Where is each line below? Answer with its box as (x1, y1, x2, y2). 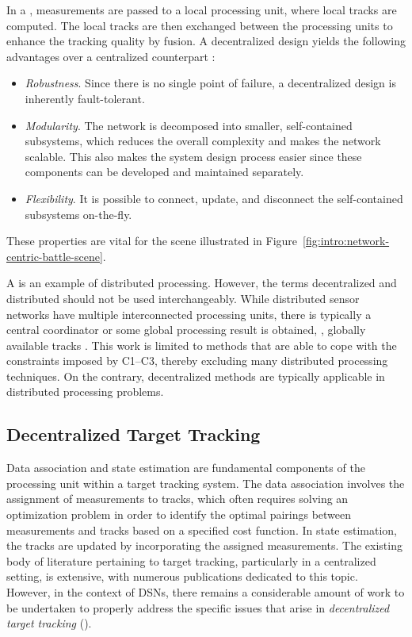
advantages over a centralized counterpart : (6, 48, 216, 64)
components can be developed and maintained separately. (25, 163, 304, 180)
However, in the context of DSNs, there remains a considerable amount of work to (6, 584, 405, 601)
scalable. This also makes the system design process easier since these (25, 148, 362, 164)
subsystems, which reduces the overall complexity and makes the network (25, 132, 381, 149)
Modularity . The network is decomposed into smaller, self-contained (25, 117, 353, 133)
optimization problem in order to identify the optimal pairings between (6, 506, 352, 523)
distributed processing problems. (6, 383, 164, 400)
